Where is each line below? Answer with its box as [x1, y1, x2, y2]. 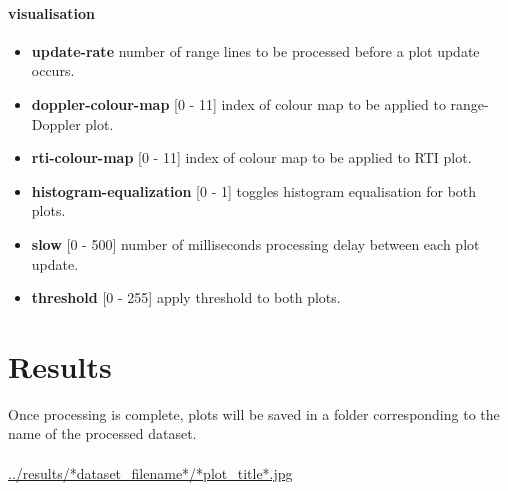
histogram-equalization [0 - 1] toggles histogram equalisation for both [31, 180, 477, 201]
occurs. [31, 60, 75, 81]
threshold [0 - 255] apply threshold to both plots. [31, 287, 341, 308]
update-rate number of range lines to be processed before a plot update [31, 40, 480, 61]
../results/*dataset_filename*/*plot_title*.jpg [8, 462, 293, 483]
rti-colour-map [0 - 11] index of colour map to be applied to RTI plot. [31, 147, 472, 168]
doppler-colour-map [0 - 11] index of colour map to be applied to [31, 93, 446, 114]
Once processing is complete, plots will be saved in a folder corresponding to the [8, 403, 500, 424]
